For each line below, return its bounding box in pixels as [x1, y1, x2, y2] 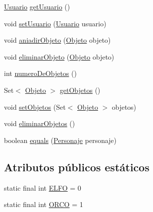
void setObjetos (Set [4, 101, 66, 112]
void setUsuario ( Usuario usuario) [4, 18, 106, 28]
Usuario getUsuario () [4, 1, 70, 11]
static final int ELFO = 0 [4, 182, 81, 193]
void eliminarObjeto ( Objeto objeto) [4, 51, 114, 62]
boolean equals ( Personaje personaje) [4, 135, 117, 145]
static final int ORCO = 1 [4, 199, 83, 210]
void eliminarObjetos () [4, 118, 75, 129]
